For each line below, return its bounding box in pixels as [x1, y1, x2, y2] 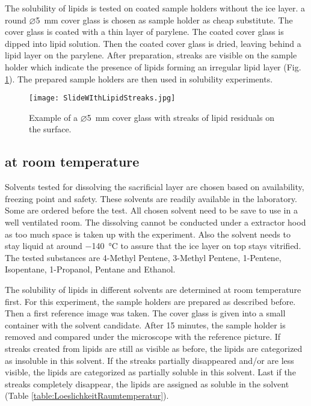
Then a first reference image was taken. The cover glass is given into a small [5, 307, 286, 319]
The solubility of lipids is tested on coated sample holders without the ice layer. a [5, 2, 306, 14]
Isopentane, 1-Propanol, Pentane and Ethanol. [5, 263, 176, 275]
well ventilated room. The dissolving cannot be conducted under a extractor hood [5, 215, 306, 228]
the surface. [29, 123, 72, 135]
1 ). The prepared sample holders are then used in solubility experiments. [5, 72, 273, 85]
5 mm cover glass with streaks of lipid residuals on [87, 111, 274, 123]
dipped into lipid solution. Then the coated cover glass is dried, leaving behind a [5, 37, 301, 49]
